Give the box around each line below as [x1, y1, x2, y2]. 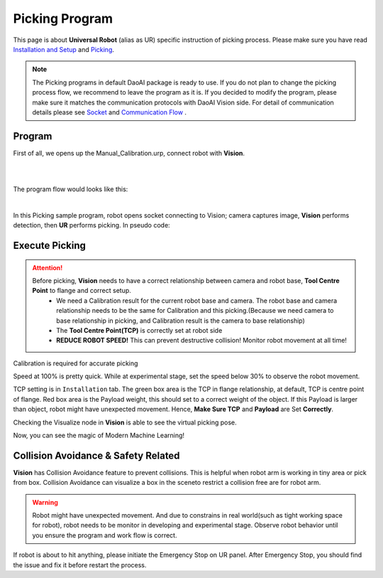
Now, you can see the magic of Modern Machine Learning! [13, 431, 184, 440]
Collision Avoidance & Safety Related [13, 449, 180, 461]
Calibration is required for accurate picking [13, 359, 138, 368]
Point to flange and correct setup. [32, 287, 131, 295]
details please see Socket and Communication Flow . [32, 107, 187, 117]
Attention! [32, 263, 63, 272]
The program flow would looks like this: [13, 185, 128, 193]
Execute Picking [13, 239, 87, 252]
